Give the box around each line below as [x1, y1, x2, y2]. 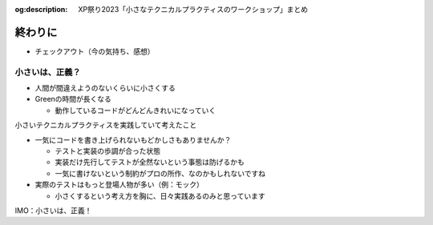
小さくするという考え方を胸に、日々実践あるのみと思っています [55, 191, 265, 200]
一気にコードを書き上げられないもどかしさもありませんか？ [34, 135, 232, 144]
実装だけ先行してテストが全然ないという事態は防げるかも [55, 157, 245, 167]
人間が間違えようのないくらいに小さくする [34, 83, 176, 93]
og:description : [14, 5, 68, 14]
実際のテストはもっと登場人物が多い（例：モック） [34, 180, 204, 190]
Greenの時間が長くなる [34, 94, 112, 104]
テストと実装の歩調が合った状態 [55, 147, 160, 155]
